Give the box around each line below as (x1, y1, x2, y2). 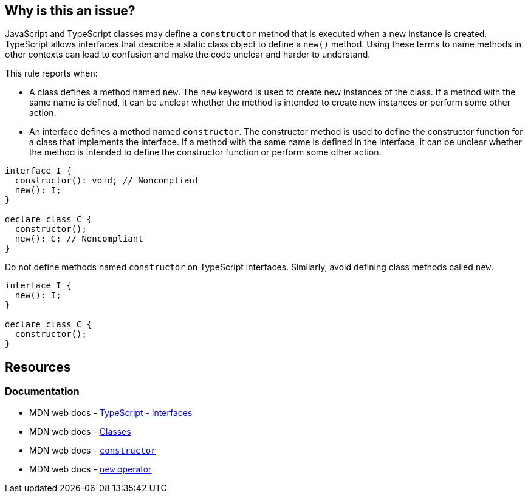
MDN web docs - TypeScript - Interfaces (29, 407, 193, 418)
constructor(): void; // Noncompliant (15, 176, 200, 186)
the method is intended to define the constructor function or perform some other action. (29, 147, 382, 158)
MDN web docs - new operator (29, 463, 152, 474)
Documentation (5, 385, 80, 398)
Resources (5, 359, 71, 375)
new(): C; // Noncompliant (15, 234, 143, 244)
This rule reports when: (5, 68, 98, 79)
